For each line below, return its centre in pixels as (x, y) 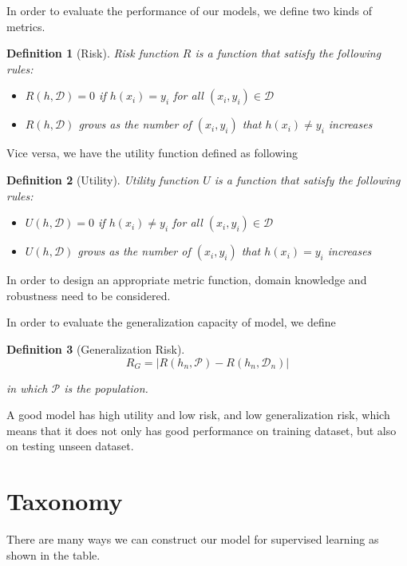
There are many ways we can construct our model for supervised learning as (193, 539)
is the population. (106, 388)
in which (27, 388)
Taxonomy (65, 501)
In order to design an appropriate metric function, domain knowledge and (187, 280)
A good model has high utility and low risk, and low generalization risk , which (198, 415)
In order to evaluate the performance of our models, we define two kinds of (190, 10)
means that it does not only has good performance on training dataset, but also (202, 430)
